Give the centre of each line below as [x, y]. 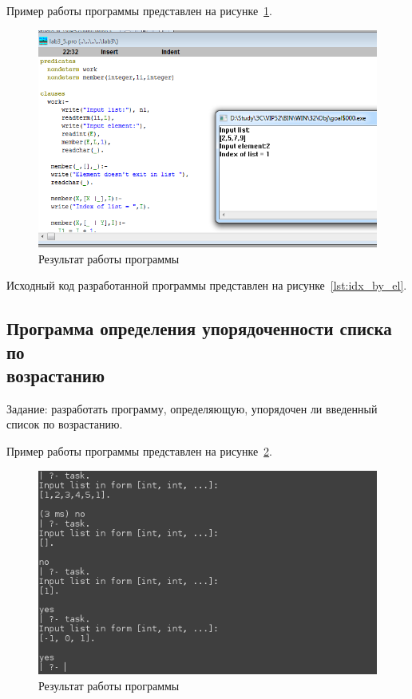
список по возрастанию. [65, 424]
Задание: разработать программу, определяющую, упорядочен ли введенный [192, 408]
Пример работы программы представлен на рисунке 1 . [140, 10]
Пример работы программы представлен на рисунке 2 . [140, 451]
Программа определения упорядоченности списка [199, 328]
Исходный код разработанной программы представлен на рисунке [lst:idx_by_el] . [207, 285]
